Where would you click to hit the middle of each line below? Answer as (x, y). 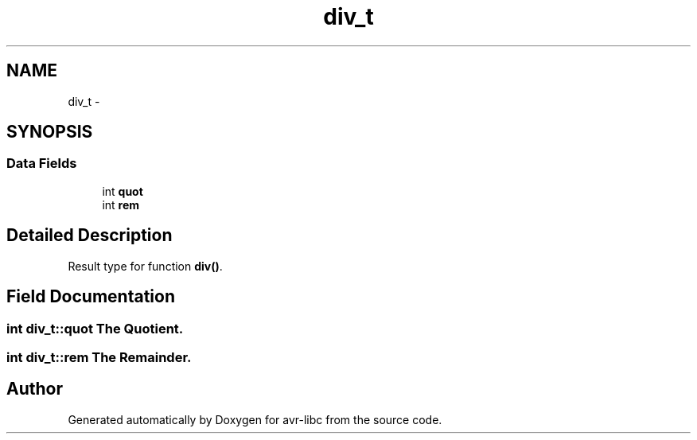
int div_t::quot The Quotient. (95, 328)
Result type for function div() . (145, 266)
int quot (123, 191)
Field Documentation (91, 297)
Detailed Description (90, 236)
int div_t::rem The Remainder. (99, 357)
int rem (121, 204)
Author (35, 389)
